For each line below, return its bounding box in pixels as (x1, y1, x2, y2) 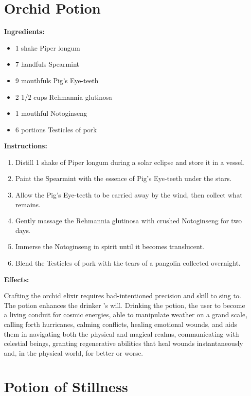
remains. (15, 199, 41, 209)
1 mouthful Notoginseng (15, 108, 87, 118)
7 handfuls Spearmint (15, 59, 80, 69)
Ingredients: (4, 26, 45, 36)
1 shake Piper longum (15, 42, 80, 53)
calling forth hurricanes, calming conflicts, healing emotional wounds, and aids (4, 319, 237, 329)
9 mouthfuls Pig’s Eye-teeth (15, 75, 99, 85)
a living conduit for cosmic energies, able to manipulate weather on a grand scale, (4, 309, 248, 320)
